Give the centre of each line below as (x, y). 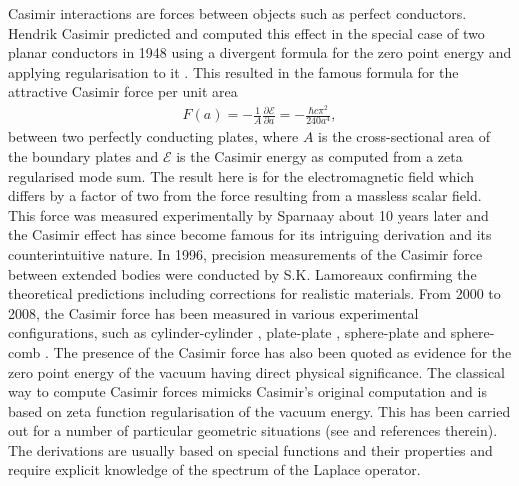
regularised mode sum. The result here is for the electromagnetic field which (241, 175)
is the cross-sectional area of (404, 136)
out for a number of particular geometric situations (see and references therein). (253, 430)
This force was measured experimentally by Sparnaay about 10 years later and (248, 214)
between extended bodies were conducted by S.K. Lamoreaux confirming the (242, 273)
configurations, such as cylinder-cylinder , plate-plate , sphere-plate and (227, 332)
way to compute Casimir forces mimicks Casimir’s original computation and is (247, 391)
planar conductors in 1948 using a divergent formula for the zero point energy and (260, 52)
